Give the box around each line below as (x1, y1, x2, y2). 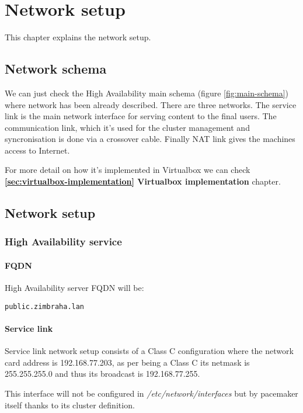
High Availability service (5, 234, 122, 249)
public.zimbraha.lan (5, 302, 85, 311)
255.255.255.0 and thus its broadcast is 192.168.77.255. (5, 367, 200, 380)
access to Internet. (5, 144, 70, 156)
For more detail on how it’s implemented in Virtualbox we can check (5, 164, 250, 176)
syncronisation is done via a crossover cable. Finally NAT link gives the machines (5, 133, 295, 145)
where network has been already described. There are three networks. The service (5, 98, 297, 110)
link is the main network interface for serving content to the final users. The (5, 110, 277, 122)
